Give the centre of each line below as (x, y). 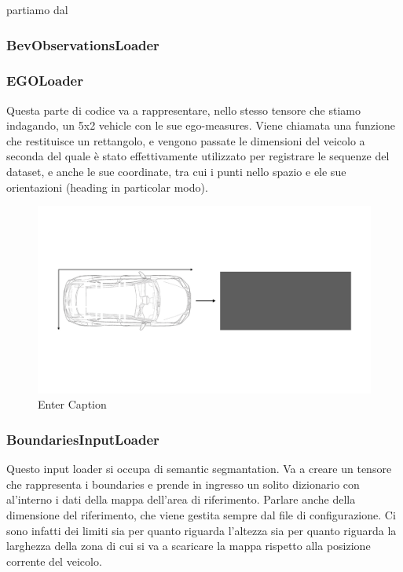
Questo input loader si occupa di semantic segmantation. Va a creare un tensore (199, 469)
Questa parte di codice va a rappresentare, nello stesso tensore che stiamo (183, 110)
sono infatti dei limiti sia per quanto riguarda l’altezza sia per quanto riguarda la (201, 530)
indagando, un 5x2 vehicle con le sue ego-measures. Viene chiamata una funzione (201, 125)
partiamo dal (37, 9)
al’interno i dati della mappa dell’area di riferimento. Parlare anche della (181, 499)
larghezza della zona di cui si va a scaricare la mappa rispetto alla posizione (189, 546)
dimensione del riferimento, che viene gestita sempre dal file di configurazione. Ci (201, 514)
